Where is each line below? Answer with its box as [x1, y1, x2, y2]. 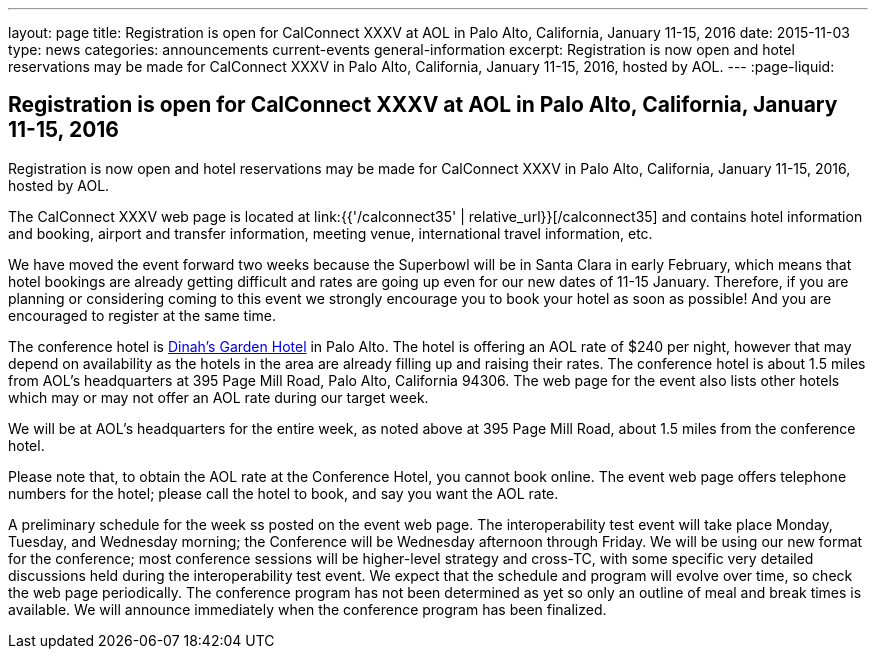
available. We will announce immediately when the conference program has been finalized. [8, 600, 607, 618]
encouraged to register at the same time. [8, 306, 277, 324]
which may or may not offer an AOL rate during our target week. [8, 388, 429, 406]
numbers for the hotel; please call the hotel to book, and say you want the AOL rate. [8, 484, 559, 502]
